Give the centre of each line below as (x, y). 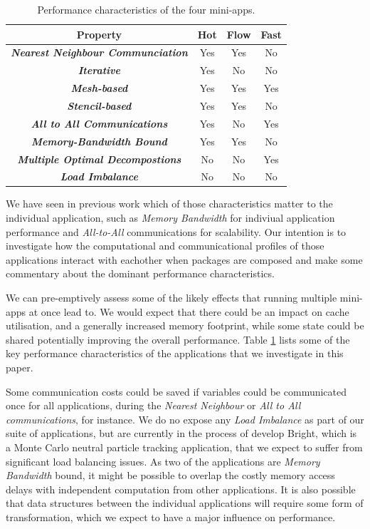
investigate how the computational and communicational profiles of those (165, 246)
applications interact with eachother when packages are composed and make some (184, 259)
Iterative (99, 70)
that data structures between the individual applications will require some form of (185, 503)
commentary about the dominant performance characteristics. (140, 273)
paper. (20, 367)
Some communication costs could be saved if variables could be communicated (176, 391)
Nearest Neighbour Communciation (99, 52)
